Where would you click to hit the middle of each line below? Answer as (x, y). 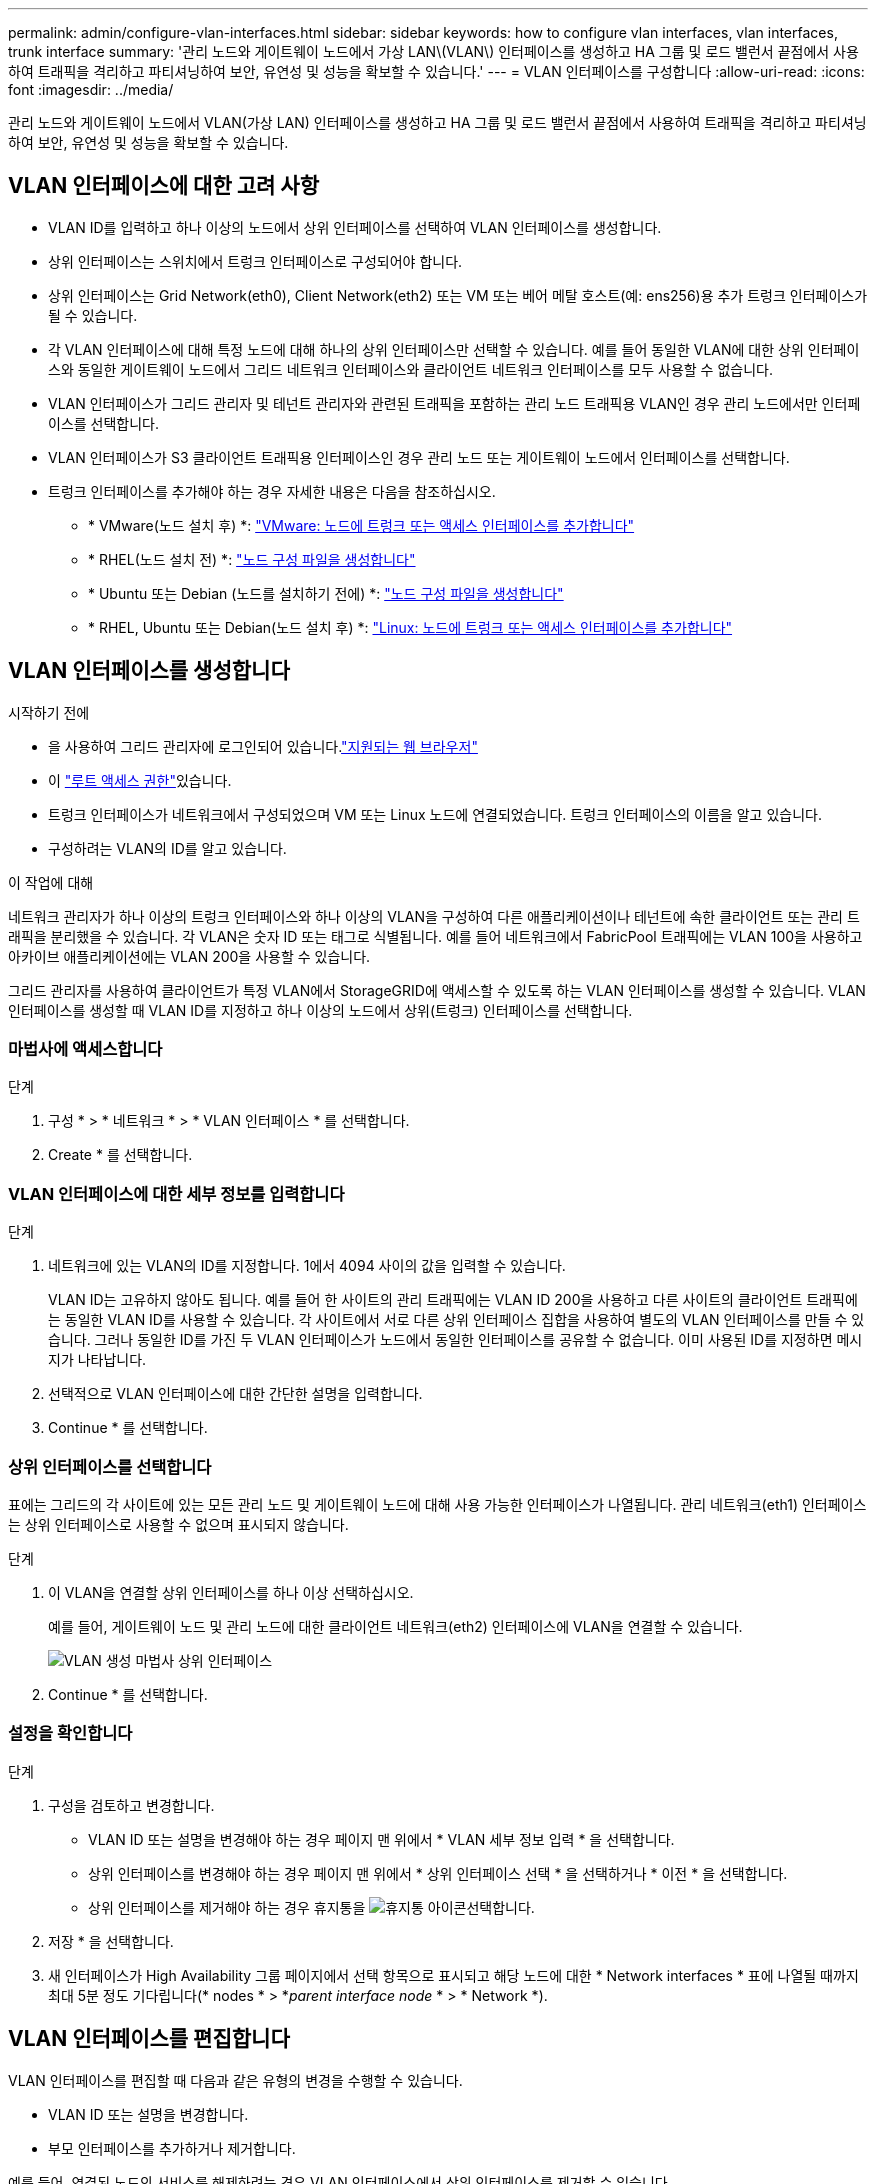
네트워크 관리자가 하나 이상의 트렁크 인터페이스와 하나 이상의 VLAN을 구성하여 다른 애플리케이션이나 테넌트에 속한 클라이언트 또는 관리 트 (434, 916)
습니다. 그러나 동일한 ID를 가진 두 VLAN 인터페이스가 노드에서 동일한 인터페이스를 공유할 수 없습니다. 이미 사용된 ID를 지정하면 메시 (455, 1340)
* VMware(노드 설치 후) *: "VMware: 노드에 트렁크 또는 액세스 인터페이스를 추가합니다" (361, 525)
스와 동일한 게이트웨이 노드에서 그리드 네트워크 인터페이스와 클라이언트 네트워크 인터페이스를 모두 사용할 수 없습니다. (410, 369)
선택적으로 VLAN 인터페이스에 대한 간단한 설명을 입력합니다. (235, 1394)
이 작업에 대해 (51, 882)
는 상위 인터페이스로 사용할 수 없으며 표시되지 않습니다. (178, 1524)
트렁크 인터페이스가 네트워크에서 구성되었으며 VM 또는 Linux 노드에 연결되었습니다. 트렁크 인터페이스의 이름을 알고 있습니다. (435, 814)
